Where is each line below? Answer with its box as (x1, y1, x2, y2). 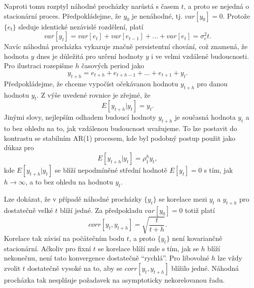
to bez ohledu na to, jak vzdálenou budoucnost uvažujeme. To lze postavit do (4, 123, 237, 133)
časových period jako (81, 60, 144, 71)
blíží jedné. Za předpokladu (60, 205, 142, 215)
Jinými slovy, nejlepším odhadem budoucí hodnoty (4, 112, 156, 122)
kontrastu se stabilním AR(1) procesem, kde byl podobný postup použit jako (4, 132, 235, 143)
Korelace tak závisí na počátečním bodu (4, 233, 125, 243)
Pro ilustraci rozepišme (4, 60, 73, 71)
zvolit (4, 263, 21, 273)
